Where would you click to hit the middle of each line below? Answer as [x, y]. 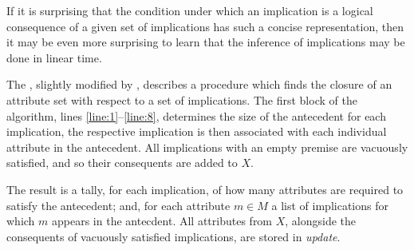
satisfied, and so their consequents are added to [122, 163]
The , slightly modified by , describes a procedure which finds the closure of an [199, 84]
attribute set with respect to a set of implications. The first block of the [182, 99]
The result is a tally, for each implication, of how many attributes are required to [205, 189]
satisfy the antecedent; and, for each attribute [118, 205]
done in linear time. [54, 57]
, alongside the [321, 221]
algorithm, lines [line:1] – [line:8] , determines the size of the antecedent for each [196, 115]
